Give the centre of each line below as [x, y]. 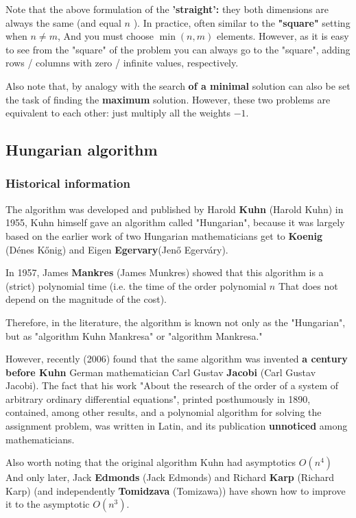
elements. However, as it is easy [283, 36]
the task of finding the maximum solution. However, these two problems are [168, 99]
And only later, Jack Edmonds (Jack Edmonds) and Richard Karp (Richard [170, 477]
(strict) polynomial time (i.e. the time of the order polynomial [136, 285]
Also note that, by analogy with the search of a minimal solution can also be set [178, 85]
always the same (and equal [63, 22]
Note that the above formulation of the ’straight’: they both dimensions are [167, 9]
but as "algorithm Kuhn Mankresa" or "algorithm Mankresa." [134, 335]
